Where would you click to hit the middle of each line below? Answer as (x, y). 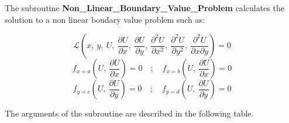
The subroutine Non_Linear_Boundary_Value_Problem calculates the (144, 8)
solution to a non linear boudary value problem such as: (105, 19)
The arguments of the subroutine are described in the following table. (129, 113)
